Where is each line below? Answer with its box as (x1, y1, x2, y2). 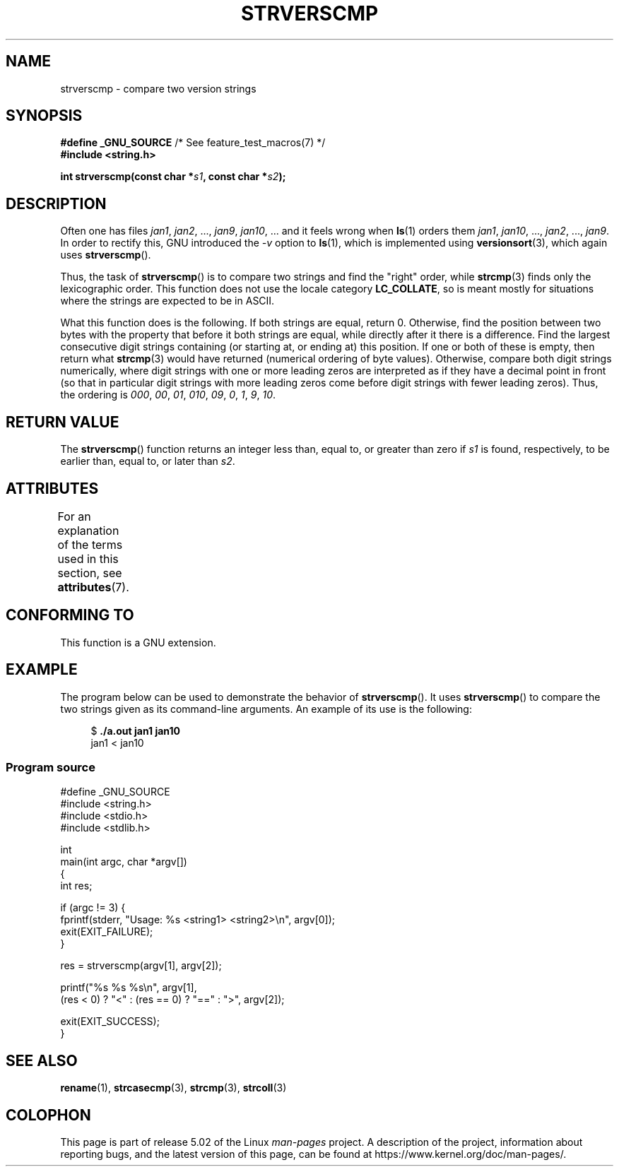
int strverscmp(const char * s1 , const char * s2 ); (60, 170, 286, 183)
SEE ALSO (6, 1051, 78, 1070)
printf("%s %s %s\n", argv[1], (60, 981, 197, 994)
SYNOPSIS (6, 107, 83, 125)
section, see (57, 565, 122, 580)
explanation (57, 523, 119, 538)
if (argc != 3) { (60, 901, 126, 914)
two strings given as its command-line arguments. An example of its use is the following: (60, 702, 472, 715)
